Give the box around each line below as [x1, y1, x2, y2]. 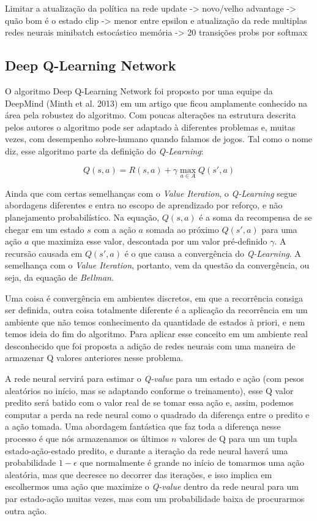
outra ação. [5, 504, 47, 517]
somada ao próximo [146, 222, 219, 235]
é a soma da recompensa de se [199, 210, 312, 223]
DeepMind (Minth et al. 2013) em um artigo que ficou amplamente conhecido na [5, 96, 308, 109]
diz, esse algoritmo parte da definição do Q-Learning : [5, 144, 204, 157]
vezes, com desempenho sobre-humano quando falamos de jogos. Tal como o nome [5, 132, 313, 145]
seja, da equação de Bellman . [5, 270, 114, 283]
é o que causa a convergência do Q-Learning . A [124, 246, 301, 259]
